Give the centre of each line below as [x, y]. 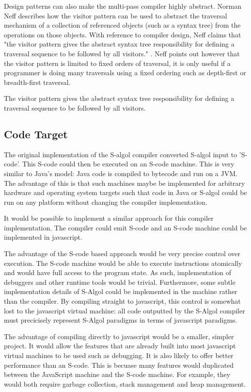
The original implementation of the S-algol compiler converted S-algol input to [121, 154]
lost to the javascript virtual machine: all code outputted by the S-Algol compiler [125, 310]
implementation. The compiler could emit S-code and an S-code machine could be [125, 227]
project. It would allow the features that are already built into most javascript [120, 346]
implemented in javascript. [43, 237]
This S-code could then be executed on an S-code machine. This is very [128, 164]
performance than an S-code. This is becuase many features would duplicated [119, 365]
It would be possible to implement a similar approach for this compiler [109, 218]
